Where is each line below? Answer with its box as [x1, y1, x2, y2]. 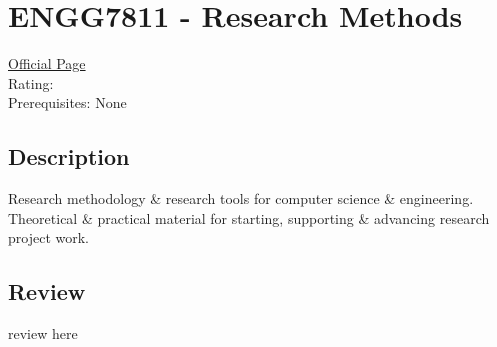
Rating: [8, 72, 54, 93]
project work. [8, 227, 89, 248]
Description [8, 141, 130, 172]
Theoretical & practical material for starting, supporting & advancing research [8, 207, 490, 228]
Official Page [8, 53, 86, 74]
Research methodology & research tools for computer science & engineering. [8, 188, 474, 209]
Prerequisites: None [8, 92, 127, 113]
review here [8, 323, 78, 344]
